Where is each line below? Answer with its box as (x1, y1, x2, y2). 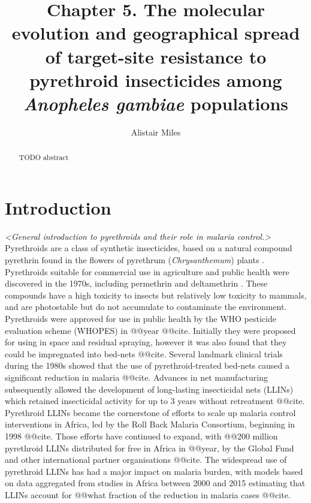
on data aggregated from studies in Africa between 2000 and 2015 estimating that (5, 477, 306, 489)
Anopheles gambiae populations (23, 91, 289, 116)
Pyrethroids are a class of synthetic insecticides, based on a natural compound (5, 242, 292, 254)
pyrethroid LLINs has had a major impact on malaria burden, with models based (5, 465, 303, 477)
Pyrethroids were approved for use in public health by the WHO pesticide (5, 312, 276, 325)
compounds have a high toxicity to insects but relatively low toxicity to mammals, (5, 288, 307, 301)
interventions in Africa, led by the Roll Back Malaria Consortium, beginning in (5, 418, 295, 430)
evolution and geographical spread (11, 20, 300, 45)
